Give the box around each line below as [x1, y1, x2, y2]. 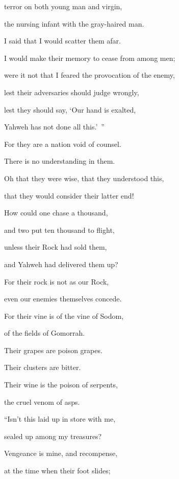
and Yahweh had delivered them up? [4, 258, 118, 269]
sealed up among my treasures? [4, 430, 102, 441]
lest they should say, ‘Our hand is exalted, [4, 104, 136, 115]
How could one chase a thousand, [4, 207, 108, 218]
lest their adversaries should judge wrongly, [4, 86, 139, 97]
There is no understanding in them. [4, 156, 115, 166]
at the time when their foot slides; [4, 465, 111, 476]
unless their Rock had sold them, [4, 242, 107, 252]
